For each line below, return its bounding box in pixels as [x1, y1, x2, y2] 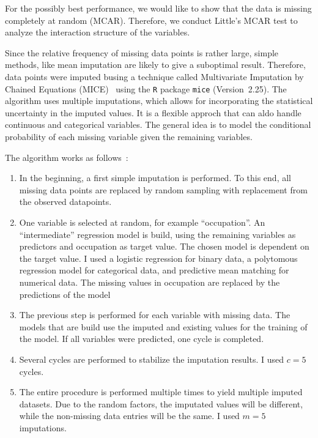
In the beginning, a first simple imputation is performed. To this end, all [19, 171, 291, 184]
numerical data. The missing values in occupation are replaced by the [19, 275, 280, 288]
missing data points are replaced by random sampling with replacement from [19, 183, 308, 196]
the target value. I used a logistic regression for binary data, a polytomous [19, 251, 298, 264]
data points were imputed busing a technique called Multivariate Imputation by [5, 70, 304, 83]
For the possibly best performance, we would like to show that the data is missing [5, 2, 312, 14]
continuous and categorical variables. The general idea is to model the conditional [5, 118, 311, 131]
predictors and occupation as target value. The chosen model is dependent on [19, 240, 309, 253]
